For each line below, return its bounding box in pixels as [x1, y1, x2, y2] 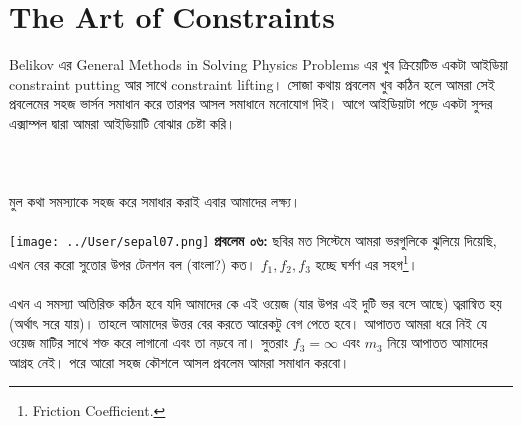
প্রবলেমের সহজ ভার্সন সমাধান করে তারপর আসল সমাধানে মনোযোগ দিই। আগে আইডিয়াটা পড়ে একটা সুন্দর [9, 93, 493, 114]
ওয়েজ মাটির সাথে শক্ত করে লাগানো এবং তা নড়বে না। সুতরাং [9, 332, 289, 353]
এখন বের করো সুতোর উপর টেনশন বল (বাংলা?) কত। [9, 253, 256, 274]
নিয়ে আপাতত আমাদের [387, 332, 488, 353]
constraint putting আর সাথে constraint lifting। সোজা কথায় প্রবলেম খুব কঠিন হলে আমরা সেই [9, 73, 495, 94]
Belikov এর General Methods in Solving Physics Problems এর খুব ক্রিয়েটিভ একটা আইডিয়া [9, 54, 509, 75]
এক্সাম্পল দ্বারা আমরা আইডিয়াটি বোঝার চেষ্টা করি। [9, 112, 236, 133]
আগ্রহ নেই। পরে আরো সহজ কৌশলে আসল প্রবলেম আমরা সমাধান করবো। [9, 351, 350, 372]
